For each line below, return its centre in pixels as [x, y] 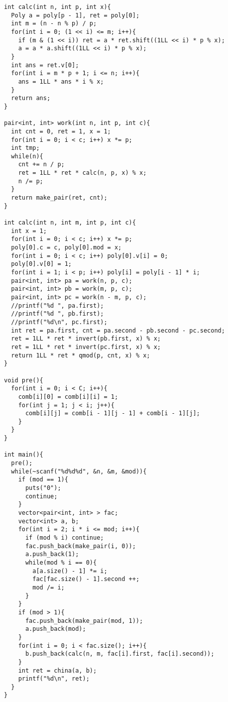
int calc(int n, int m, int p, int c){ [70, 223]
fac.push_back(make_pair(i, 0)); [80, 546]
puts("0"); [43, 488]
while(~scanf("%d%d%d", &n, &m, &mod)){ [79, 471]
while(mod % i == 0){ [61, 562]
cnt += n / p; [41, 165]
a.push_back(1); [52, 554]
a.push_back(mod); [56, 629]
